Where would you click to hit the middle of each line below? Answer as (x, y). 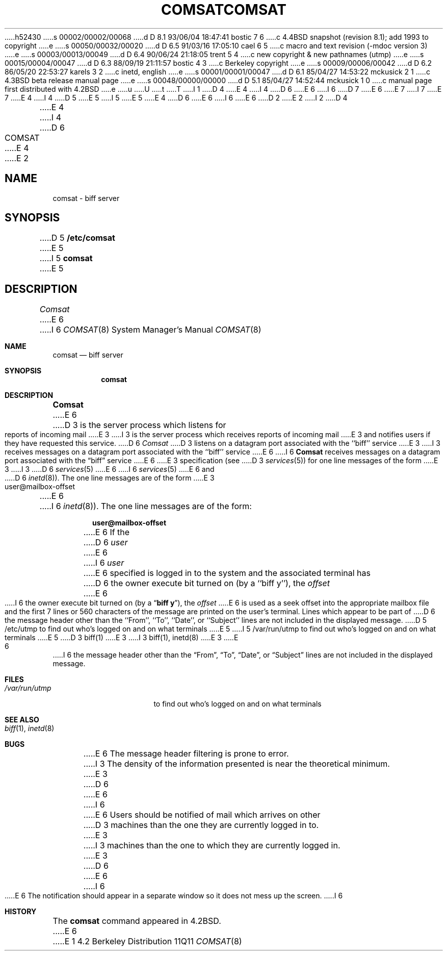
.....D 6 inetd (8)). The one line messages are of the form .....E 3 (110, 478)
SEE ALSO (22, 720)
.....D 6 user (106, 543)
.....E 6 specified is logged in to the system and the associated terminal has (227, 573)
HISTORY (21, 912)
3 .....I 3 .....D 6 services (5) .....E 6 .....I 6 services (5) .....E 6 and (110, 469)
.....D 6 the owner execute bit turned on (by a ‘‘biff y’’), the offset (207, 583)
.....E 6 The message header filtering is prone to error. (186, 754)
